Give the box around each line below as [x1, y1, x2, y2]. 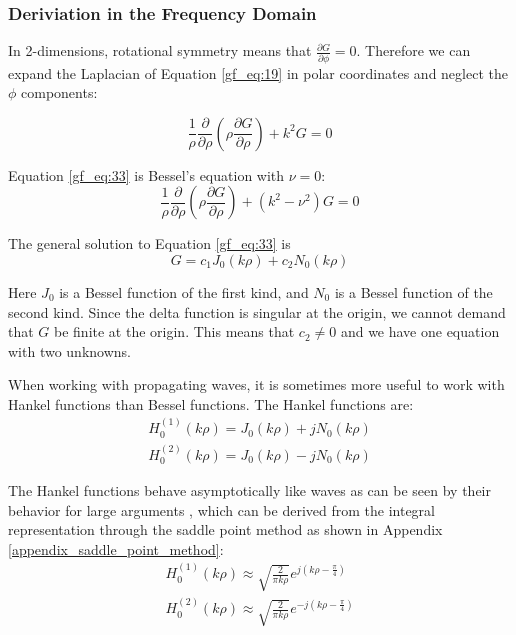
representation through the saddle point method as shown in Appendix [8, 519, 443, 540]
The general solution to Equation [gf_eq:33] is [8, 233, 291, 254]
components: [21, 82, 98, 103]
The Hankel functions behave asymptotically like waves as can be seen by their [8, 480, 491, 500]
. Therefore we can [356, 40, 471, 61]
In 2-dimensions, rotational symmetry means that [8, 40, 312, 61]
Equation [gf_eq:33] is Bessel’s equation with [8, 164, 285, 185]
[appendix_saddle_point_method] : [8, 538, 224, 559]
